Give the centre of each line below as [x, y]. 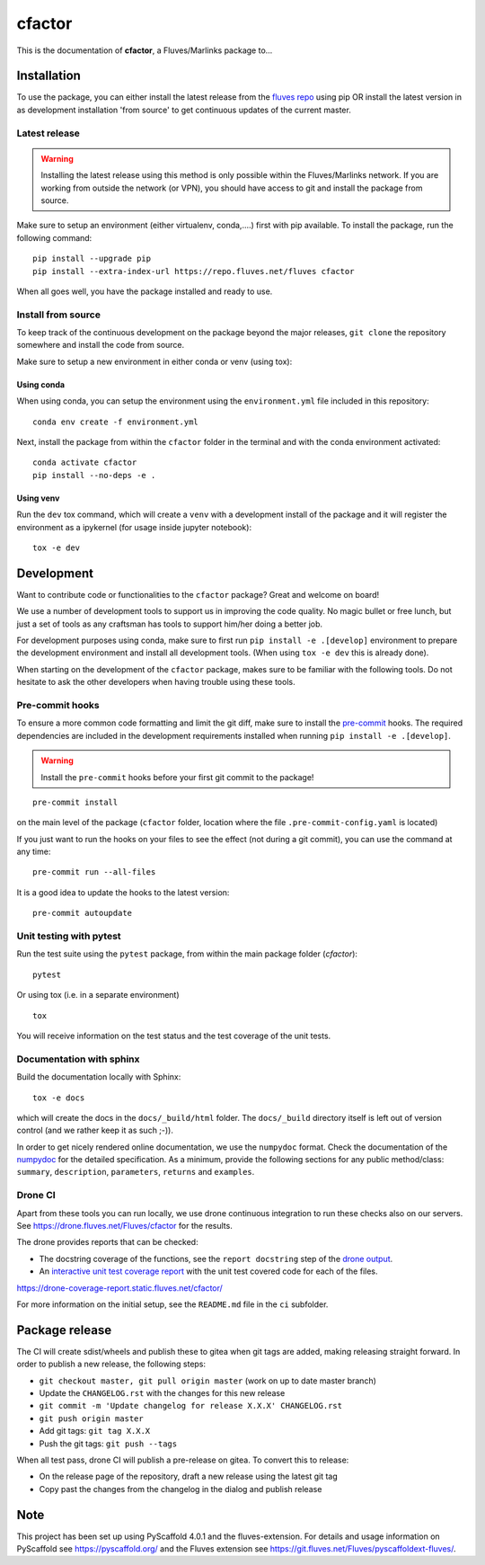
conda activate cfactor [85, 462]
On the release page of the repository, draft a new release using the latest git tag [189, 1476]
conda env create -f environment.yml [116, 422]
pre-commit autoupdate [83, 913]
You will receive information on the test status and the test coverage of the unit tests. [174, 1036]
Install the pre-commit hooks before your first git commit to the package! [177, 777]
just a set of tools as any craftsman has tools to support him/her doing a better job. [170, 624]
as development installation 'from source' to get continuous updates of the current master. [184, 110]
